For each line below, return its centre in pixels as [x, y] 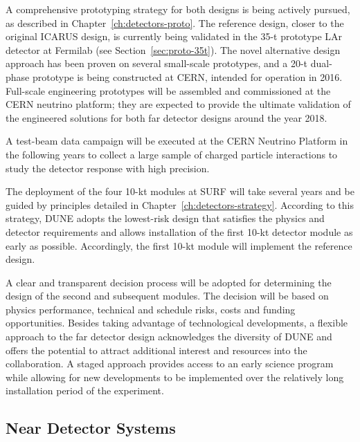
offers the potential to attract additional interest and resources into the [156, 350]
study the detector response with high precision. [108, 168]
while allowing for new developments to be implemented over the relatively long [175, 377]
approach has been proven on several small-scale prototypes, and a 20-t [157, 63]
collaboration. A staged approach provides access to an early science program [170, 363]
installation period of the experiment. [85, 390]
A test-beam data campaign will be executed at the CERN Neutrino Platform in [177, 141]
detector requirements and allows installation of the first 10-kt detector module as [179, 231]
